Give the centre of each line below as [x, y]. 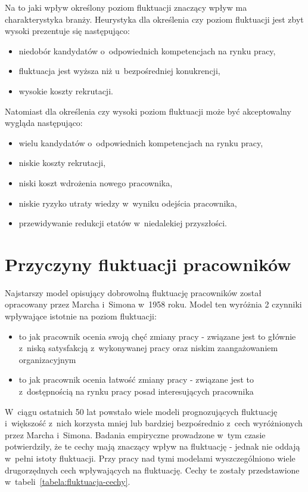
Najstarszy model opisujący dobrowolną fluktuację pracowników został [133, 292]
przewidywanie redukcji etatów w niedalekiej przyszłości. [123, 223]
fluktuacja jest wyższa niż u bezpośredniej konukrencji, [119, 71]
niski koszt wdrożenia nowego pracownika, [96, 182]
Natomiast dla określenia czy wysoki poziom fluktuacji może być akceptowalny [148, 111]
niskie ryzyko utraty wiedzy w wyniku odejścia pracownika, [128, 203]
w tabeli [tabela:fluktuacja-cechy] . [68, 482]
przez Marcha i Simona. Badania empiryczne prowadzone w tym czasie [135, 434]
